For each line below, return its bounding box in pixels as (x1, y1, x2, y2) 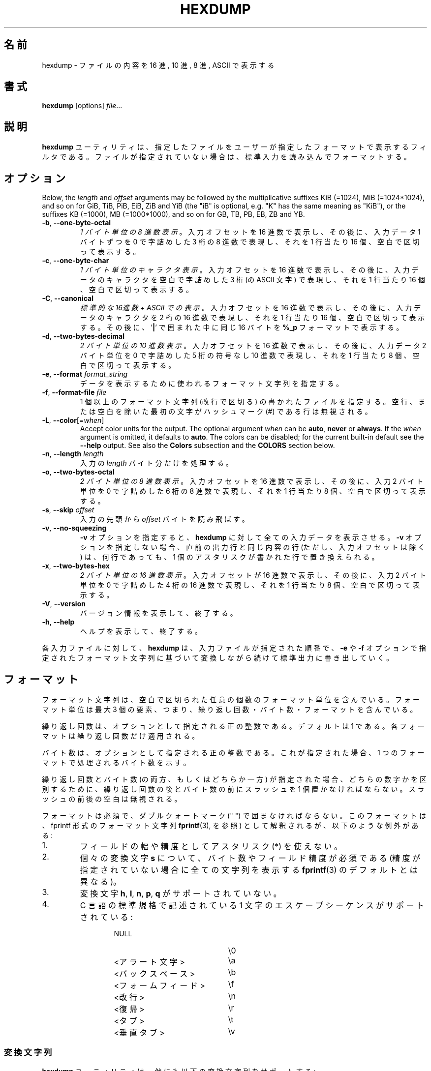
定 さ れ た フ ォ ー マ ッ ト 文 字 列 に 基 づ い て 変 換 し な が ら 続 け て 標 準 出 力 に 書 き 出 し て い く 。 (42, 654, 393, 662)
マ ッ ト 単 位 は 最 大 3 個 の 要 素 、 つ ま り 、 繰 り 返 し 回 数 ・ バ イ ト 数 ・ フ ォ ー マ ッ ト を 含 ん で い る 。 (42, 705, 417, 714)
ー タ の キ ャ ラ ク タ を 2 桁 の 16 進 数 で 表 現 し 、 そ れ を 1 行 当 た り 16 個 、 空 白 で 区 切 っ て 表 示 (80, 313, 425, 322)
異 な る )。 (80, 876, 122, 887)
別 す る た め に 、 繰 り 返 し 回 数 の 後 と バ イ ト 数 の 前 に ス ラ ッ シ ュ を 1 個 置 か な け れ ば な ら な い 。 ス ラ (42, 784, 425, 793)
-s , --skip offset (42, 506, 94, 514)
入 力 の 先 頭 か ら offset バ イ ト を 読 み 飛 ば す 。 (80, 515, 249, 524)
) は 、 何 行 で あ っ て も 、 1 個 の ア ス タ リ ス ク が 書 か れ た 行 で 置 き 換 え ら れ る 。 (80, 553, 379, 562)
